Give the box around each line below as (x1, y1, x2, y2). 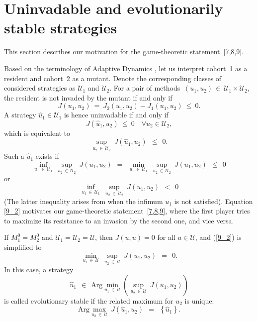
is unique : (184, 295, 214, 306)
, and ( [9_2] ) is (195, 232, 242, 242)
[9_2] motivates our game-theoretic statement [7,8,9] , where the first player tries (4, 206, 250, 216)
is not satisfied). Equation (174, 196, 253, 206)
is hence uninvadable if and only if (64, 109, 169, 120)
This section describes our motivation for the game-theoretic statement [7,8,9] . (4, 46, 244, 57)
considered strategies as (4, 83, 76, 93)
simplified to (4, 241, 42, 252)
